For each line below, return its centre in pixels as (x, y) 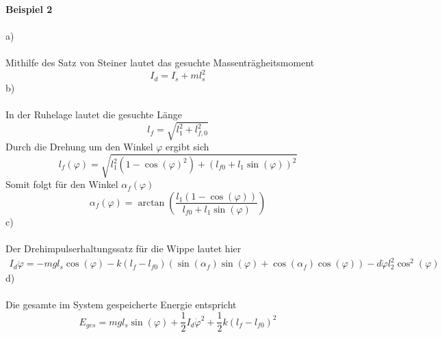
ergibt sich (187, 147)
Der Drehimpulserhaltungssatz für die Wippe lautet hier (123, 248)
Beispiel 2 (29, 9)
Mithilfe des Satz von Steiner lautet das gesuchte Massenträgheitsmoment (160, 63)
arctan (151, 203)
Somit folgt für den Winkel (62, 184)
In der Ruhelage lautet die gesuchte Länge (94, 114)
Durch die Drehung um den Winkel (79, 147)
